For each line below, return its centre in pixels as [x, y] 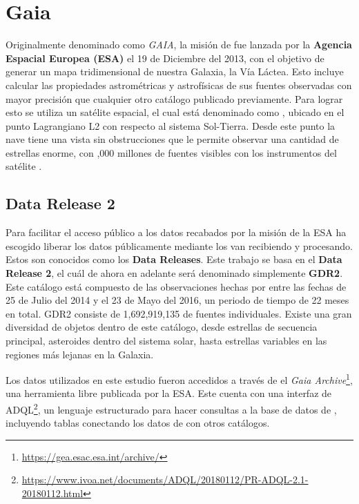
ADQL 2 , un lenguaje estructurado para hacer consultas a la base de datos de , [171, 408]
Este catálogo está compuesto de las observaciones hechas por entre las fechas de [176, 286]
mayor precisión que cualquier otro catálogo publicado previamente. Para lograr [174, 98]
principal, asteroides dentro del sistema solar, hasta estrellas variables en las [166, 341]
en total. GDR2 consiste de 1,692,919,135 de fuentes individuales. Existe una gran [179, 313]
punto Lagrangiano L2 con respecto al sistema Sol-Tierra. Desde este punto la [171, 125]
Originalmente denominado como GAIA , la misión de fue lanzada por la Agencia [179, 45]
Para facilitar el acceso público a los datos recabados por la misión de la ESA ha [176, 232]
